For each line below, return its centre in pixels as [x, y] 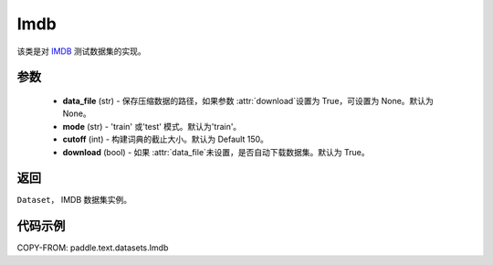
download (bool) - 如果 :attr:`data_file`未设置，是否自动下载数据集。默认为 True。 [216, 152]
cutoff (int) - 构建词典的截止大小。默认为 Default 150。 [166, 139]
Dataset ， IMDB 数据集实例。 [74, 200]
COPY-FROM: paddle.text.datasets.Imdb [93, 248]
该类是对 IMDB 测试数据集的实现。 [81, 51]
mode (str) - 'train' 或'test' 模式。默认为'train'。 [152, 126]
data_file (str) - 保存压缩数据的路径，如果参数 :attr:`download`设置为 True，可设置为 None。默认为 [248, 101]
